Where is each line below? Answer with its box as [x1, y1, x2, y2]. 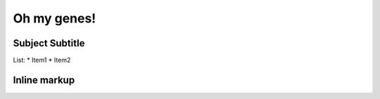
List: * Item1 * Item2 [13, 56, 71, 65]
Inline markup [13, 74, 75, 86]
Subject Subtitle [13, 37, 85, 49]
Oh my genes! [13, 11, 96, 26]
